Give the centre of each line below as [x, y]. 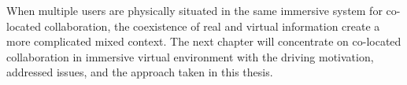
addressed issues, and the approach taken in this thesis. [140, 72]
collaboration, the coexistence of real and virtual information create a [212, 26]
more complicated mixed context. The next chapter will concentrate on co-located [204, 41]
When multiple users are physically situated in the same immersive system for [194, 10]
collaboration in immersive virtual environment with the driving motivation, [190, 56]
